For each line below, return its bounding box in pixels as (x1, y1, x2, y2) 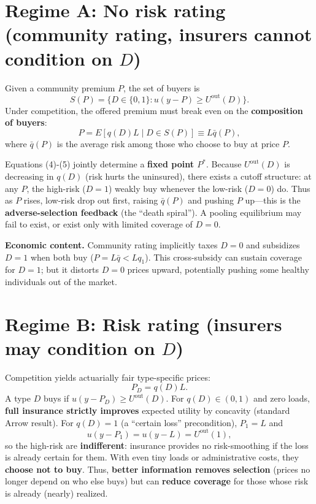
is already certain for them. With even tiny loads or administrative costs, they (5, 451, 299, 464)
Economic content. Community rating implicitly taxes (5, 238, 218, 251)
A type (5, 392, 31, 405)
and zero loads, (253, 392, 310, 405)
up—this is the (245, 194, 301, 207)
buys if (43, 392, 69, 405)
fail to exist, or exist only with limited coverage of (5, 218, 193, 231)
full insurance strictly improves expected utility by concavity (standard (5, 404, 290, 417)
